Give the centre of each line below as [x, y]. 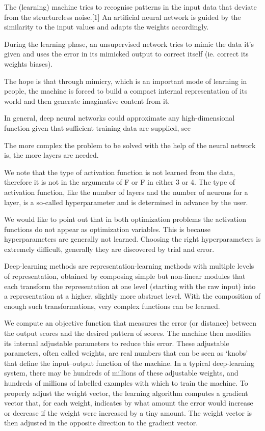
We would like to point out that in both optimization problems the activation [125, 219]
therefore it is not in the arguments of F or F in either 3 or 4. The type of [120, 182]
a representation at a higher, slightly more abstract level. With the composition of [132, 296]
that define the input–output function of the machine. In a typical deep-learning [129, 363]
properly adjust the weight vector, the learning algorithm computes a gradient [126, 393]
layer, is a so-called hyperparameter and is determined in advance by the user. [126, 202]
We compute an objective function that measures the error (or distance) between [130, 323]
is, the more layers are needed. [51, 155]
